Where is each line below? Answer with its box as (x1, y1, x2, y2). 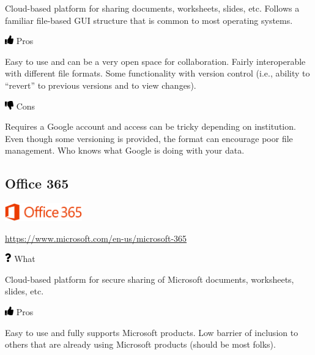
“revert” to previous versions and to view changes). (5, 78, 196, 91)
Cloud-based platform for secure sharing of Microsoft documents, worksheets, (5, 272, 294, 285)
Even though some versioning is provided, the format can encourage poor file (5, 132, 293, 144)
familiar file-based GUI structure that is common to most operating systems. (5, 13, 293, 26)
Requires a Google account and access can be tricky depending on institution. (5, 120, 296, 133)
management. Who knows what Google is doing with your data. (5, 144, 245, 157)
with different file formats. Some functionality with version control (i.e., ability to (5, 67, 310, 80)
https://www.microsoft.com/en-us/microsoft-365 (5, 231, 187, 244)
